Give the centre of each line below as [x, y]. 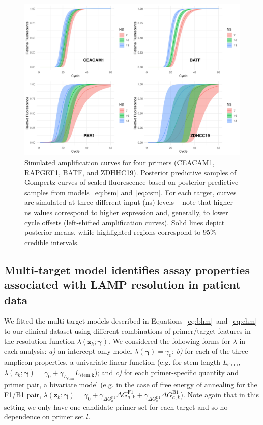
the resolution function [39, 341]
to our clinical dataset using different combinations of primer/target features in [127, 330]
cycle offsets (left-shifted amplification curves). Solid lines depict [125, 222]
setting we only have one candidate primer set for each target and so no [116, 406]
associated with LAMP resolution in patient [122, 285]
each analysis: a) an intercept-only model [68, 351]
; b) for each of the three [210, 351]
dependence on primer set [44, 417]
